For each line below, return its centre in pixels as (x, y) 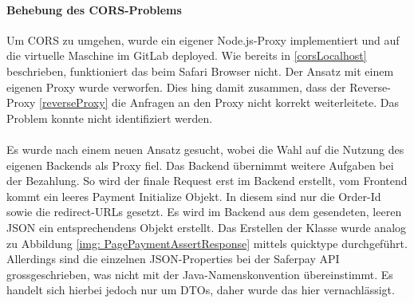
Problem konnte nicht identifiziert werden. (110, 118)
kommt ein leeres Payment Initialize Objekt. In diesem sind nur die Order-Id (194, 196)
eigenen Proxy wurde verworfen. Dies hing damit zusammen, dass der (176, 87)
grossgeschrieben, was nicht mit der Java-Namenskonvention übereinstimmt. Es (200, 274)
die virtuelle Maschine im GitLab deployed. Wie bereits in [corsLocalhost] (187, 55)
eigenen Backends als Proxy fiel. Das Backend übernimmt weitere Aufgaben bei (200, 165)
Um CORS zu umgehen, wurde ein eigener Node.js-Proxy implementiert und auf (203, 39)
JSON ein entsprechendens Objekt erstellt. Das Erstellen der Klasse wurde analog (207, 227)
